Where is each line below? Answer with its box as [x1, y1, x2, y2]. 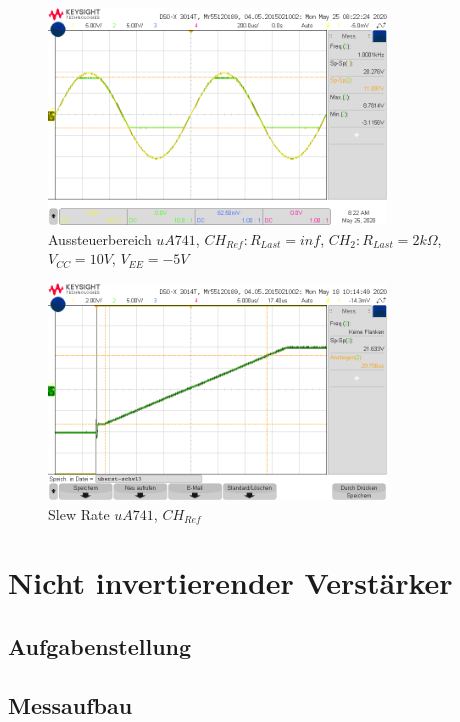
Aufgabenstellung [8, 630, 192, 661]
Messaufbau [8, 689, 133, 720]
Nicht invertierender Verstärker [8, 562, 453, 603]
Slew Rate [48, 503, 110, 524]
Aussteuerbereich [48, 228, 152, 249]
